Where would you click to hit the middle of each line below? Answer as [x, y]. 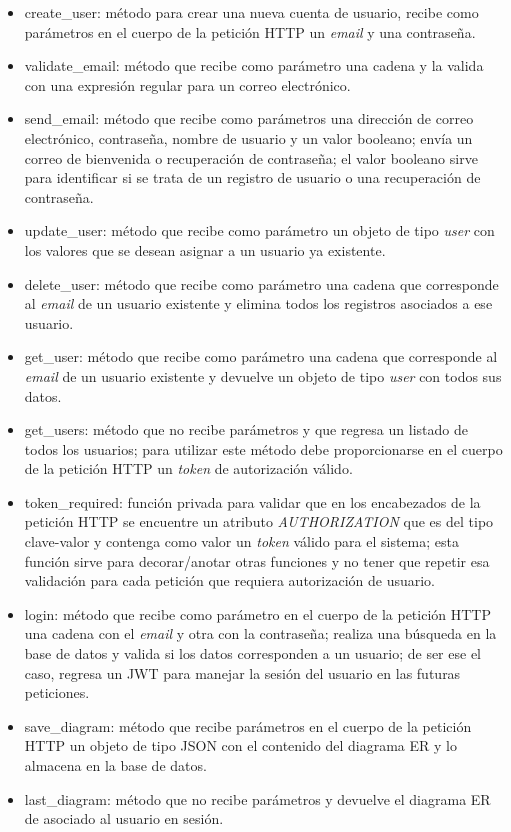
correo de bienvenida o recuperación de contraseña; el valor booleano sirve [251, 157]
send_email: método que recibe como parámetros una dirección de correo [249, 118]
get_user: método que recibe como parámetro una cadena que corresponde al [261, 356]
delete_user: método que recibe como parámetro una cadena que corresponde [261, 283]
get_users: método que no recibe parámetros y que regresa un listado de [246, 429]
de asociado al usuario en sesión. [124, 818]
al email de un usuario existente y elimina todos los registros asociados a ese [258, 303]
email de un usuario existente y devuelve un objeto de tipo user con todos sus [263, 375]
